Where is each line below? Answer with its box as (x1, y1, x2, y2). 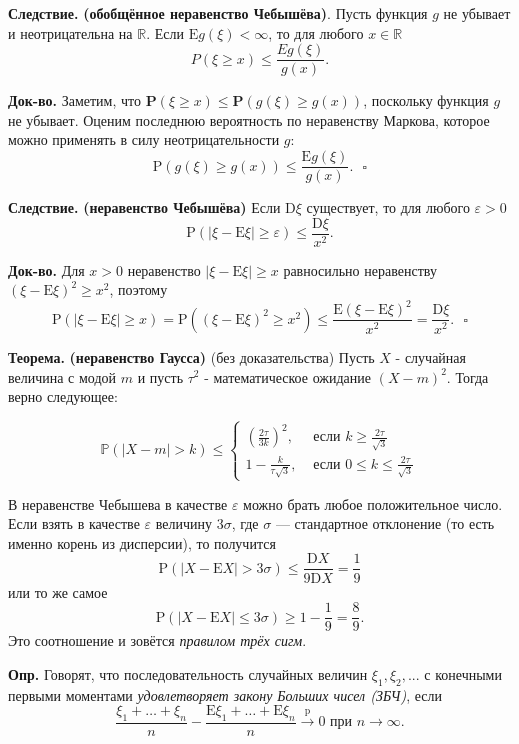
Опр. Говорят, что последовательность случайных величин (8, 663, 368, 684)
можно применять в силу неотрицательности (8, 129, 280, 150)
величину (155, 513, 212, 534)
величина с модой (8, 366, 117, 387)
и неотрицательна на (8, 22, 133, 43)
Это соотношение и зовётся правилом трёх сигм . (8, 630, 307, 651)
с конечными (424, 663, 502, 684)
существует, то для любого (306, 197, 470, 218)
